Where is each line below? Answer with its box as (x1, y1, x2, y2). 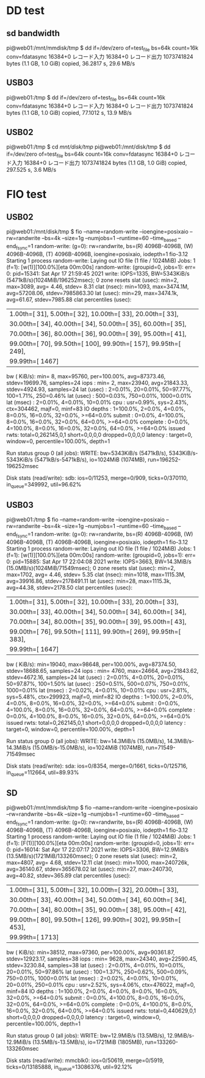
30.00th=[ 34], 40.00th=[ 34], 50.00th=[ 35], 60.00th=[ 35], (9, 319, 187, 328)
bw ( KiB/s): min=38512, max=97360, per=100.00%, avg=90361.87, (6, 948, 175, 956)
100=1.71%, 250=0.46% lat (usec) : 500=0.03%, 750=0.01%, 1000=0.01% (6, 392, 192, 399)
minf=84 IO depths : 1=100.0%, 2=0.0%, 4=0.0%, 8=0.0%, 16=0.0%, (6, 988, 179, 995)
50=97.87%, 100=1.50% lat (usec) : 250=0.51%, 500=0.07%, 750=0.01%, (6, 680, 190, 687)
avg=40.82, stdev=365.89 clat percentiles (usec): (6, 872, 131, 879)
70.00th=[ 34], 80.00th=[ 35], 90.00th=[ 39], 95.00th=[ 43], (9, 617, 187, 626)
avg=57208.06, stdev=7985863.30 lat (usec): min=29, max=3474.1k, (6, 289, 179, 296)
